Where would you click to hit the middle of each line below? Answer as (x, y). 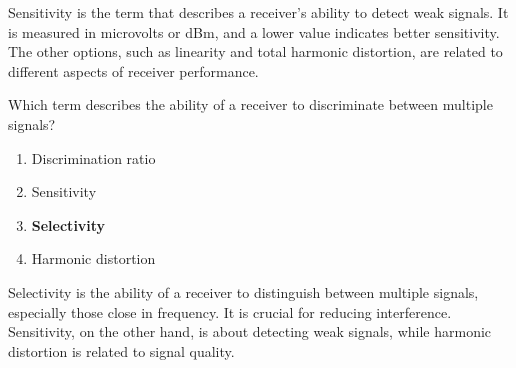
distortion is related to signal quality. (121, 350)
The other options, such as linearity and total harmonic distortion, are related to (255, 51)
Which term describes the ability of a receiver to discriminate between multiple (250, 104)
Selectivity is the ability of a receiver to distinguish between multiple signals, (243, 291)
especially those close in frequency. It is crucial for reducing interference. (230, 311)
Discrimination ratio (93, 157)
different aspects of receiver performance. (133, 70)
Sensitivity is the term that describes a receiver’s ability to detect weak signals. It (258, 12)
